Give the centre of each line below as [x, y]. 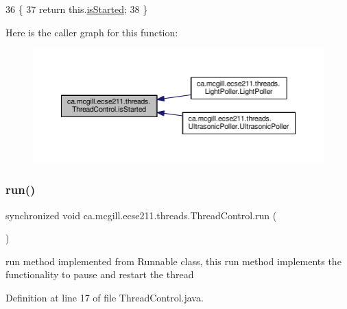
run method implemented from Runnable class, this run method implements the [173, 261]
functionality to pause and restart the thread [100, 274]
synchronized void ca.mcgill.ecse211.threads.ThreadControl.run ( [141, 215]
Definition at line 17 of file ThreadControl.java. [105, 297]
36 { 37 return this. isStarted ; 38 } [77, 9]
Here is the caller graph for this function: [92, 32]
